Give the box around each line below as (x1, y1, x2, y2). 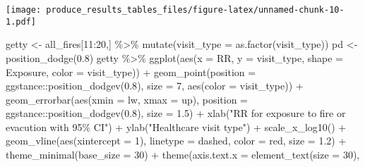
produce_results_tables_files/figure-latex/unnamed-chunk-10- (46, 5, 345, 15)
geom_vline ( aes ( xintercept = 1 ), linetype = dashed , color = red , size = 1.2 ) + (6, 133, 347, 148)
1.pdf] (6, 16, 36, 27)
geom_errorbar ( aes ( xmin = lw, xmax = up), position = (6, 92, 248, 106)
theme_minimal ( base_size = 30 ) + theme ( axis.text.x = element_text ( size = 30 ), (6, 147, 360, 162)
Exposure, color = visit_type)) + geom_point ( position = (6, 64, 256, 79)
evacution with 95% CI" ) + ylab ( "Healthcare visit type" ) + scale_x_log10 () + (6, 119, 347, 134)
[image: (6, 5, 42, 15)
